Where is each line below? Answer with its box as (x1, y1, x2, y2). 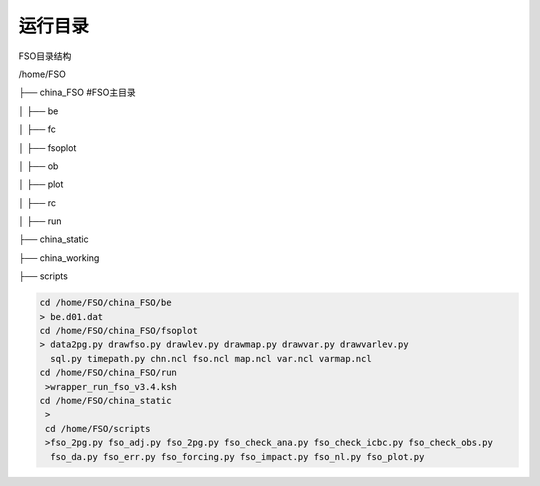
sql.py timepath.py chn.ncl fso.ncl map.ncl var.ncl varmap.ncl (50, 353, 372, 364)
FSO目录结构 (18, 50, 72, 62)
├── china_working (18, 251, 100, 264)
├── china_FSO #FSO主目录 (18, 86, 137, 99)
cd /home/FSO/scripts (45, 423, 151, 434)
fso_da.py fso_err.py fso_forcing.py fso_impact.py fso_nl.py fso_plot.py (50, 451, 425, 462)
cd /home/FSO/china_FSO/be (39, 297, 172, 309)
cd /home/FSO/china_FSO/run (39, 367, 177, 379)
